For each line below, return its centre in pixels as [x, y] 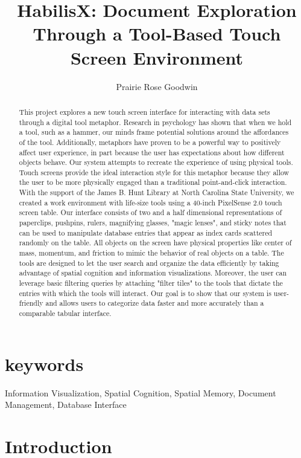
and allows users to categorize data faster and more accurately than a [155, 303]
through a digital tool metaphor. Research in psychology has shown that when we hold [155, 122]
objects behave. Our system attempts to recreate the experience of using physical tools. [156, 162]
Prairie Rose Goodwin [157, 86]
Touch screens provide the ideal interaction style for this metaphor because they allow [154, 172]
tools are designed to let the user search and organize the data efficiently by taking [149, 263]
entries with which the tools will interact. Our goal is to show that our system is [145, 293]
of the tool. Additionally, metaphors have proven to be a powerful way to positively [150, 142]
